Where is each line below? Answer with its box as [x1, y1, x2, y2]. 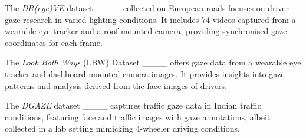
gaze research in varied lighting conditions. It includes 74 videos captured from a [5, 13, 296, 25]
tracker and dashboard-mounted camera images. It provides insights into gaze [5, 67, 285, 80]
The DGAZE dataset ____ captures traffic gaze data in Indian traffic [5, 99, 261, 111]
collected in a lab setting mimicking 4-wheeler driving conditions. [5, 122, 240, 134]
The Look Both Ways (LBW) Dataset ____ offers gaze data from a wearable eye [5, 56, 301, 68]
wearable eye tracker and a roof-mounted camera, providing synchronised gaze [5, 25, 287, 37]
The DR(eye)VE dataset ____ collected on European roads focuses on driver [5, 2, 289, 14]
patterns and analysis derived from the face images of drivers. [5, 79, 228, 91]
